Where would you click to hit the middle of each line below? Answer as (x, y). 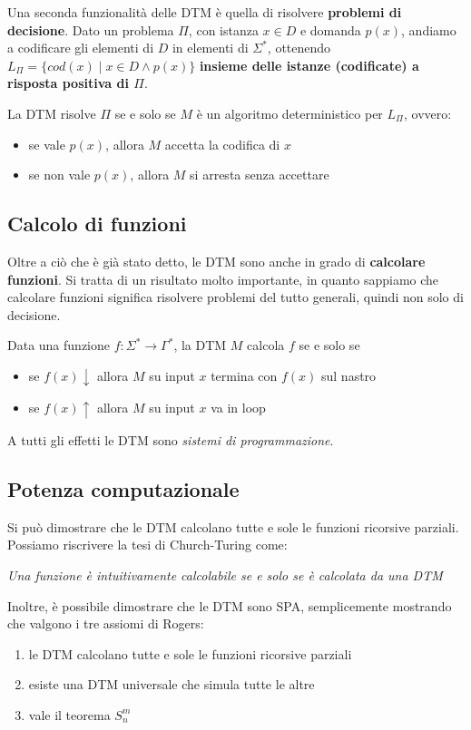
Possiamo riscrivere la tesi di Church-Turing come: (147, 545)
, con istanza (223, 29)
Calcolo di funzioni (97, 224)
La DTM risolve (52, 113)
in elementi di (210, 48)
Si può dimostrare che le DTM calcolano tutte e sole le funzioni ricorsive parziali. (233, 526)
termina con (244, 375)
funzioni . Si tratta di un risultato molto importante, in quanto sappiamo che (223, 279)
